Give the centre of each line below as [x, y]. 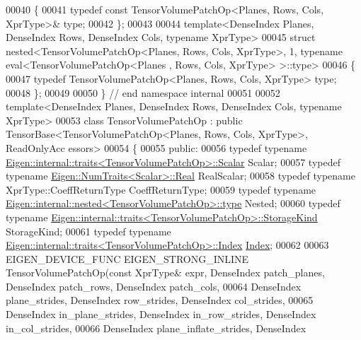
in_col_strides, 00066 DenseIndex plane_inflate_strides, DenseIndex [156, 328]
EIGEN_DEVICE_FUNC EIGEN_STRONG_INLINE [127, 258]
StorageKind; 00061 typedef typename [88, 231]
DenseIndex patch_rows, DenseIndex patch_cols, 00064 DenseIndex [154, 286]
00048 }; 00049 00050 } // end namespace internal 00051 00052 [143, 92]
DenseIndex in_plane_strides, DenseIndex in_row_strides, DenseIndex [161, 314]
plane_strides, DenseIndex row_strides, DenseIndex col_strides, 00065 [160, 300]
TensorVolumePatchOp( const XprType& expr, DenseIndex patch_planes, [165, 272]
